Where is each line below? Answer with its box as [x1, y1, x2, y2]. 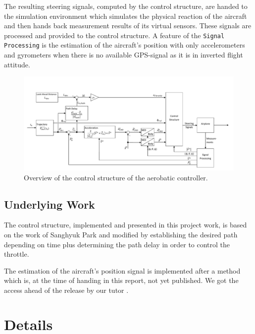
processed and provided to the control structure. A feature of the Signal [4, 30, 225, 40]
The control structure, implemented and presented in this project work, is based [4, 220, 247, 230]
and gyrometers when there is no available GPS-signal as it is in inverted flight [4, 50, 243, 60]
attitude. [4, 59, 30, 69]
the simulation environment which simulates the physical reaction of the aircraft [4, 10, 247, 21]
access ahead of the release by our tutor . [4, 284, 129, 295]
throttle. [4, 249, 29, 259]
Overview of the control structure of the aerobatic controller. [24, 172, 208, 182]
